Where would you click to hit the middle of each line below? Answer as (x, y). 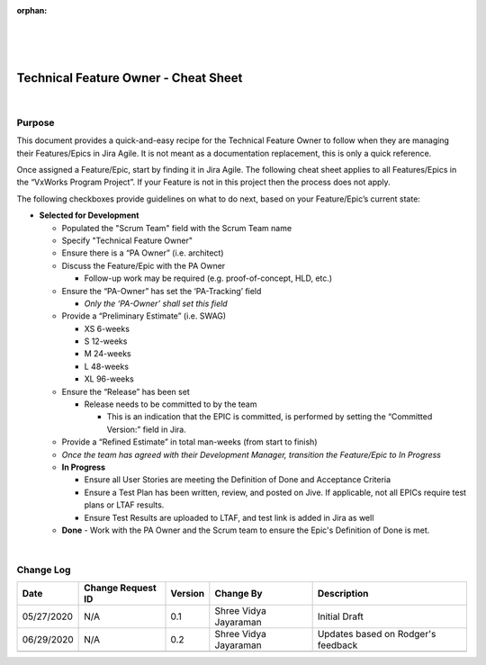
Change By (238, 594)
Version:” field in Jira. (146, 429)
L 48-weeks (107, 366)
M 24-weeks (108, 354)
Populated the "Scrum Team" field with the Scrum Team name (177, 228)
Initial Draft (340, 616)
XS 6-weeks (107, 328)
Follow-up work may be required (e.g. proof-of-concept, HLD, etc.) (208, 278)
